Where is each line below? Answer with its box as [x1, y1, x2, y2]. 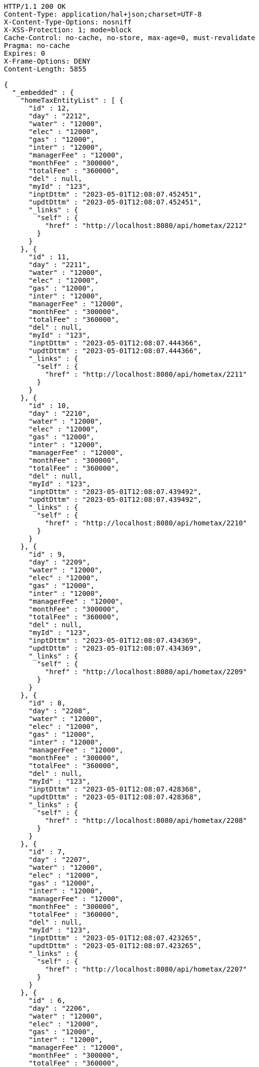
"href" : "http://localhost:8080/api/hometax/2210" [45, 519, 247, 527]
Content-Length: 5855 [4, 65, 86, 73]
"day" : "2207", [28, 856, 91, 863]
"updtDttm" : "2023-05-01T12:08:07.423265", [28, 942, 202, 950]
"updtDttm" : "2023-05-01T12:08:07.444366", [28, 347, 202, 355]
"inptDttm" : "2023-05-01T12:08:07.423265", [28, 934, 202, 942]
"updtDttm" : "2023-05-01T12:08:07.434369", [28, 644, 202, 652]
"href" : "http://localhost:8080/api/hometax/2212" [45, 222, 247, 229]
